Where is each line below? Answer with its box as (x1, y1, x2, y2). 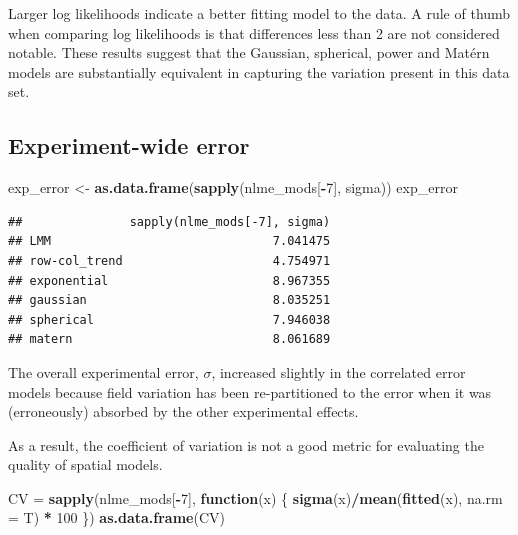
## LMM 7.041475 (8, 234, 331, 249)
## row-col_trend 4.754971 (8, 253, 331, 268)
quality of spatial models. (8, 454, 163, 475)
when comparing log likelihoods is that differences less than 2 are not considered (8, 22, 500, 43)
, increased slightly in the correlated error (211, 361, 466, 382)
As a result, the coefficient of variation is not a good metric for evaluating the (8, 434, 484, 455)
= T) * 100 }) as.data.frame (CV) (8, 507, 225, 528)
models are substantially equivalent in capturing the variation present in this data (8, 61, 510, 82)
